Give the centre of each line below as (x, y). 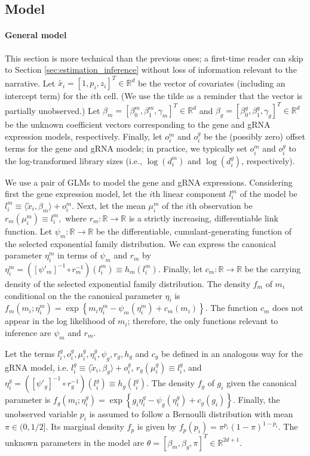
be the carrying (273, 268)
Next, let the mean (111, 205)
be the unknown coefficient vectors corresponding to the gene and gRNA (138, 124)
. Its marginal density (85, 426)
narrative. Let (30, 83)
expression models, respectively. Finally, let (84, 136)
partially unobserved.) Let (53, 110)
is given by (157, 426)
